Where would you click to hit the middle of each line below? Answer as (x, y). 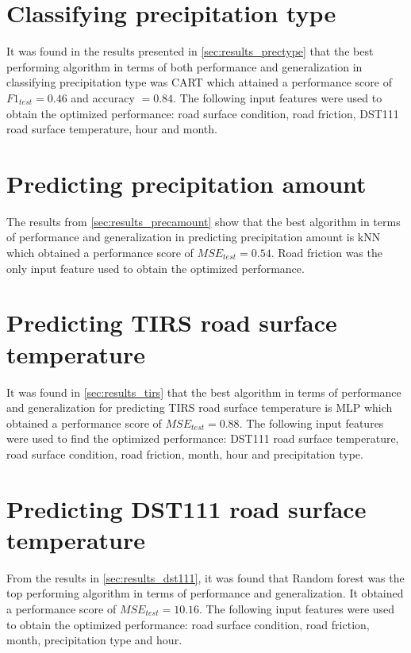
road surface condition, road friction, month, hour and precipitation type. (185, 453)
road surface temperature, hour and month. (112, 129)
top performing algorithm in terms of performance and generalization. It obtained (205, 593)
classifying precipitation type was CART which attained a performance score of (199, 82)
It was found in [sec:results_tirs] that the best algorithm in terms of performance (204, 392)
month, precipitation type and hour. (94, 640)
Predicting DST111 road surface (186, 508)
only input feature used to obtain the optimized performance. (156, 268)
